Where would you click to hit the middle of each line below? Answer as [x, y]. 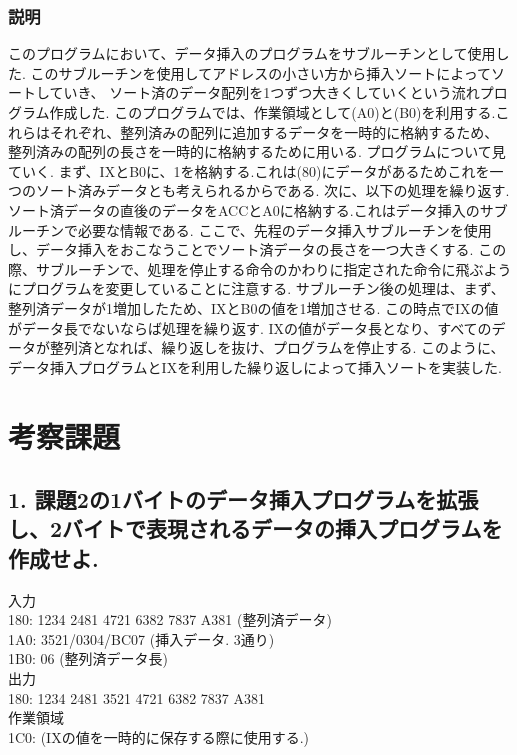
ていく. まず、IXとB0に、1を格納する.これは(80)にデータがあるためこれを [249, 170]
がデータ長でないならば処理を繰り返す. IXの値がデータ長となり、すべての [250, 327]
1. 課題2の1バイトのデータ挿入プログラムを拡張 [243, 499]
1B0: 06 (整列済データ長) [88, 658]
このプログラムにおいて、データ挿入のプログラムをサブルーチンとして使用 [252, 53]
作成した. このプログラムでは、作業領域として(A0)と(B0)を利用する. [272, 112]
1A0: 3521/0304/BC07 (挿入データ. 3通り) [141, 638]
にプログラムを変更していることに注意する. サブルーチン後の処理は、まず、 [256, 288]
